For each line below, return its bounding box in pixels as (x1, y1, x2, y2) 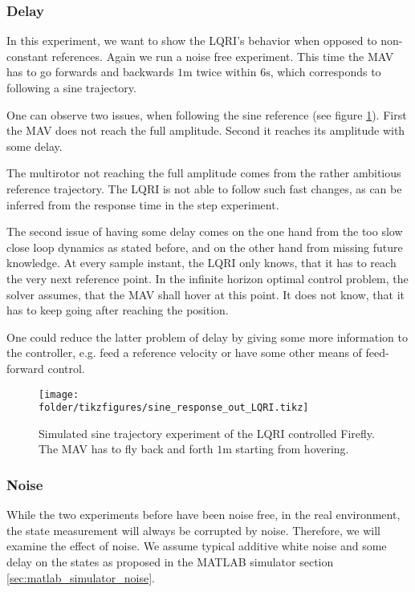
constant (6, 47, 48, 64)
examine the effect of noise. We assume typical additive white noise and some (6, 537, 387, 554)
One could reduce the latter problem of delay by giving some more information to (6, 328, 408, 345)
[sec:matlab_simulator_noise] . (6, 569, 156, 586)
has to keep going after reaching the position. (6, 302, 229, 318)
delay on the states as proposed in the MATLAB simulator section (6, 553, 334, 570)
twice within (196, 63, 257, 80)
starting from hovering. (235, 440, 349, 457)
